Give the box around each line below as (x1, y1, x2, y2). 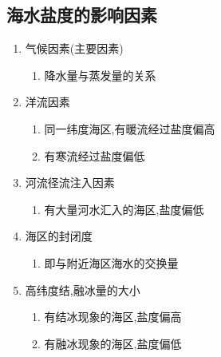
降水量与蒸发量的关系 (44, 66, 156, 83)
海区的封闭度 (25, 228, 93, 244)
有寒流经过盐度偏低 (44, 147, 145, 164)
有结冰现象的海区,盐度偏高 (44, 308, 182, 325)
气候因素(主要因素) (25, 40, 124, 57)
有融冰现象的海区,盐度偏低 (44, 335, 182, 351)
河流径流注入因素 (25, 174, 115, 191)
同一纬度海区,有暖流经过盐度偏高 (44, 120, 215, 137)
